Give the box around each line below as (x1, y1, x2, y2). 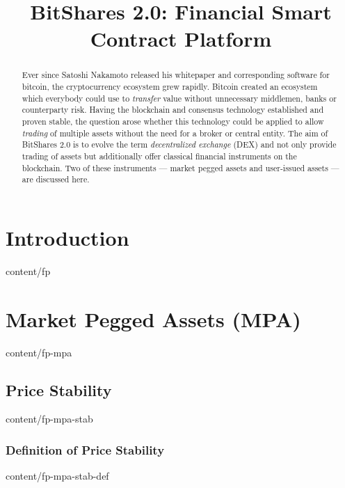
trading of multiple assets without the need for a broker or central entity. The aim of (22, 127, 328, 139)
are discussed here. (22, 173, 90, 185)
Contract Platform (90, 24, 272, 53)
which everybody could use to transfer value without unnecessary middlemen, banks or (22, 92, 337, 104)
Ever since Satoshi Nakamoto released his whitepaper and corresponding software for (22, 69, 330, 81)
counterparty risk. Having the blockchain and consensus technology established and (22, 104, 323, 116)
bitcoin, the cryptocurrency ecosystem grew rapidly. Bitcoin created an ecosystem (22, 81, 318, 93)
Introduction (6, 223, 129, 251)
